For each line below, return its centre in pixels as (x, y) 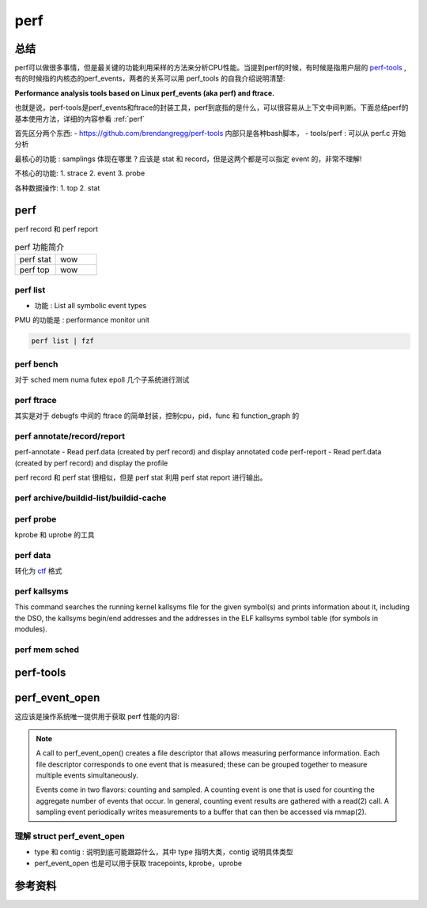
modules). (31, 629)
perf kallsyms (42, 591)
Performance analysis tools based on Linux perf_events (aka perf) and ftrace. (145, 93)
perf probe (36, 519)
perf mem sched (47, 650)
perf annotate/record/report (70, 436)
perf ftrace (36, 400)
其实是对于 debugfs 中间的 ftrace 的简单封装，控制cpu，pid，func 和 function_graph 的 (157, 416)
